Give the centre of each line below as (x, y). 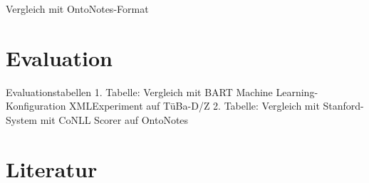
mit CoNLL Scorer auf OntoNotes (114, 119)
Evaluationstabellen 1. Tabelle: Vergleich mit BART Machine (139, 91)
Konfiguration (36, 106)
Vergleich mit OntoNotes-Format (77, 9)
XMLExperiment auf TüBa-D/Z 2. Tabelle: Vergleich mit (194, 106)
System (22, 119)
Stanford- (343, 106)
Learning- (297, 91)
